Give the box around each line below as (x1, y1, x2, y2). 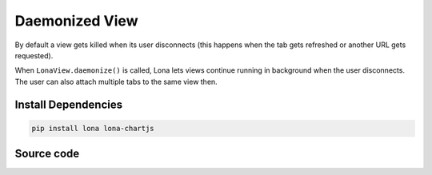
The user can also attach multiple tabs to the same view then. (14, 77, 218, 86)
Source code (14, 147, 80, 161)
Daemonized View (14, 12, 138, 30)
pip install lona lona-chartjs (31, 124, 155, 133)
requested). (14, 50, 54, 60)
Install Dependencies (14, 97, 123, 111)
